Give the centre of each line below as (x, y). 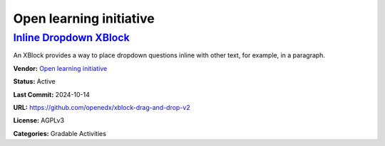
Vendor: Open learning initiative (60, 68)
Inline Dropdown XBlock (71, 38)
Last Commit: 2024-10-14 (52, 94)
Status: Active (35, 82)
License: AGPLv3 (38, 120)
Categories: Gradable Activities (60, 133)
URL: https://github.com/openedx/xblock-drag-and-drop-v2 (102, 107)
